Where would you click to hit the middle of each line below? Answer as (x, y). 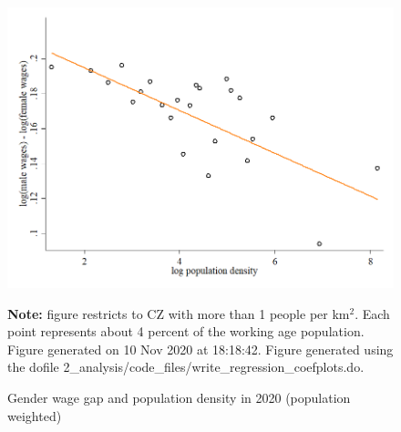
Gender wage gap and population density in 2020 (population (179, 398)
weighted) (35, 415)
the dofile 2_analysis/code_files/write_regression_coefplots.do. (186, 367)
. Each (372, 313)
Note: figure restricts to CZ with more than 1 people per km (179, 313)
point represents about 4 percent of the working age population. (186, 331)
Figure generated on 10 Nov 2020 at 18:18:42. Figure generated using (200, 349)
